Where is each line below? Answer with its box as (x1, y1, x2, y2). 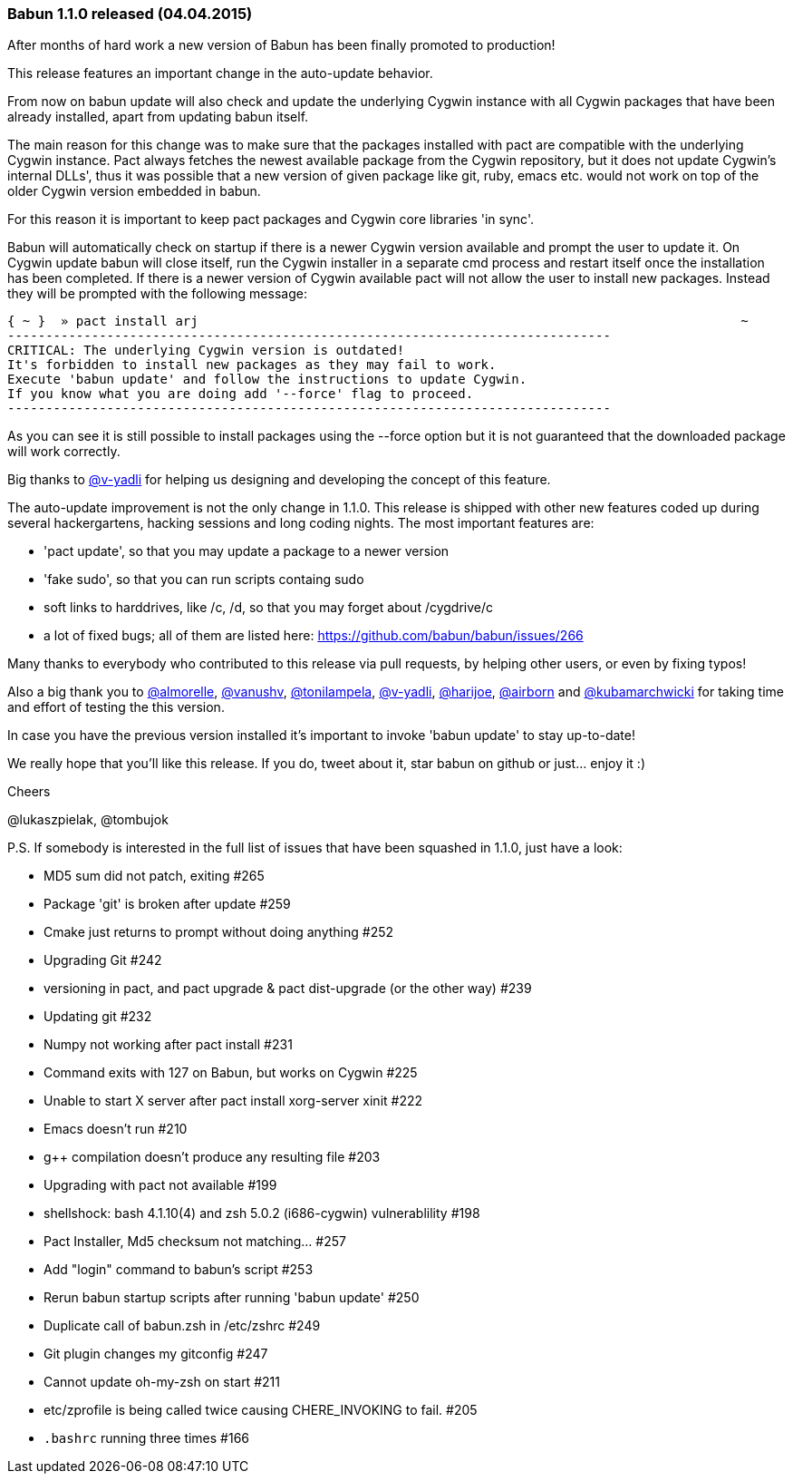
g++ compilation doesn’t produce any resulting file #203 (44, 1149, 381, 1165)
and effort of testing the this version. (7, 699, 225, 716)
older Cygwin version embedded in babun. (7, 183, 261, 200)
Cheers (7, 784, 51, 800)
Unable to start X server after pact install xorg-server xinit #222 (44, 1093, 423, 1109)
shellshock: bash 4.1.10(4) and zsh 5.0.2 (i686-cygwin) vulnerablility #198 (44, 1205, 480, 1222)
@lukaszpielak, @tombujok (7, 812, 169, 828)
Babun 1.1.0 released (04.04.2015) (7, 5, 253, 23)
